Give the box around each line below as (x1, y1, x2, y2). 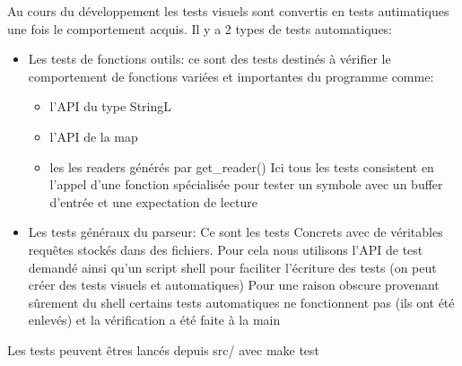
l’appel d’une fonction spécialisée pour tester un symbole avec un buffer (49, 175, 443, 194)
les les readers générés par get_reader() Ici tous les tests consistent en (49, 157, 434, 176)
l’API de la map (49, 126, 138, 145)
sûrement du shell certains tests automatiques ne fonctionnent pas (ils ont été (28, 292, 455, 311)
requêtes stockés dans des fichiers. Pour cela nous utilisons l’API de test (28, 240, 423, 258)
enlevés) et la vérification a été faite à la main (28, 310, 281, 329)
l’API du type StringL (49, 97, 172, 116)
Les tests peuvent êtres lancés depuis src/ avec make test (7, 340, 320, 359)
